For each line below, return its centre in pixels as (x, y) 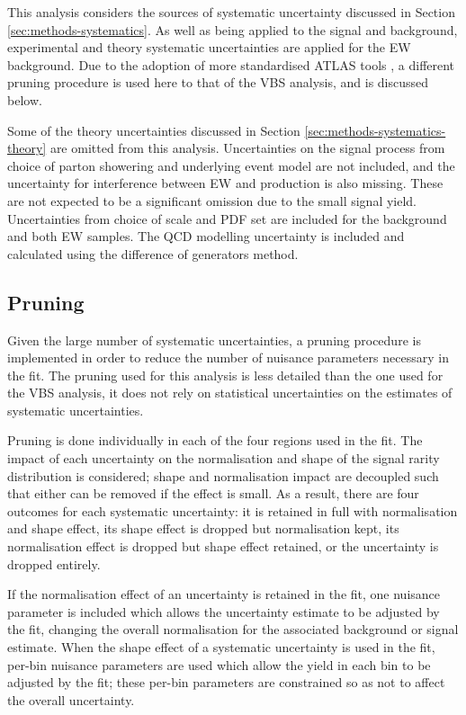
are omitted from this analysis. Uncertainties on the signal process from (247, 148)
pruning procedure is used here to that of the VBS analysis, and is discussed (218, 82)
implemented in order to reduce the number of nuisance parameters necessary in (228, 357)
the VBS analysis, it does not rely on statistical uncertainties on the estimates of (230, 393)
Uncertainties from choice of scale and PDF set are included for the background (227, 218)
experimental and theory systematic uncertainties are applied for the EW (209, 47)
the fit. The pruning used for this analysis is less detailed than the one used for (225, 375)
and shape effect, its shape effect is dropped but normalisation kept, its (203, 528)
